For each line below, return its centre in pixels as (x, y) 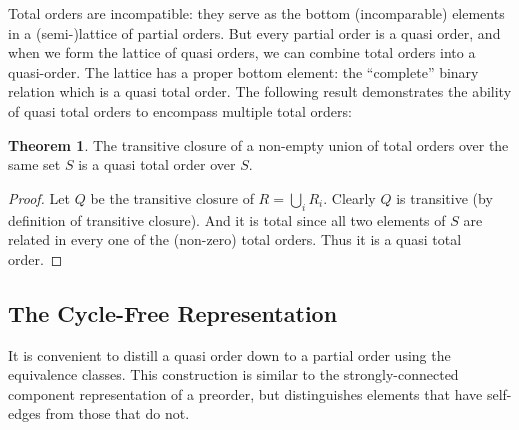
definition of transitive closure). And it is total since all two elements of (227, 219)
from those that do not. (117, 413)
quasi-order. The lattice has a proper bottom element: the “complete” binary (243, 71)
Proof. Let (39, 197)
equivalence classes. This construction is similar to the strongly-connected (233, 374)
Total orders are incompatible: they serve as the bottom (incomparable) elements (256, 13)
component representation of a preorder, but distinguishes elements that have (245, 393)
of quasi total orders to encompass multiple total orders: (180, 110)
